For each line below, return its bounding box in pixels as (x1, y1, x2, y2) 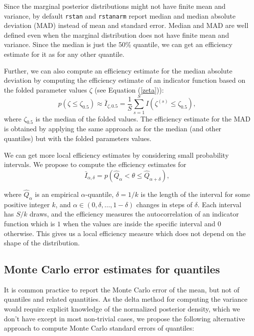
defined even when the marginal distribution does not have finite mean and (4, 29, 229, 40)
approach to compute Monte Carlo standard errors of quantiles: (4, 323, 194, 333)
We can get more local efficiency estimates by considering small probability (4, 149, 229, 160)
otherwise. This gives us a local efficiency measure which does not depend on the (4, 228, 246, 238)
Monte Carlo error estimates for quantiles (4, 262, 220, 277)
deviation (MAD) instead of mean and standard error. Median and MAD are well (4, 20, 249, 30)
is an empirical (35, 189, 79, 199)
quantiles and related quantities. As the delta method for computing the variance (4, 294, 248, 304)
